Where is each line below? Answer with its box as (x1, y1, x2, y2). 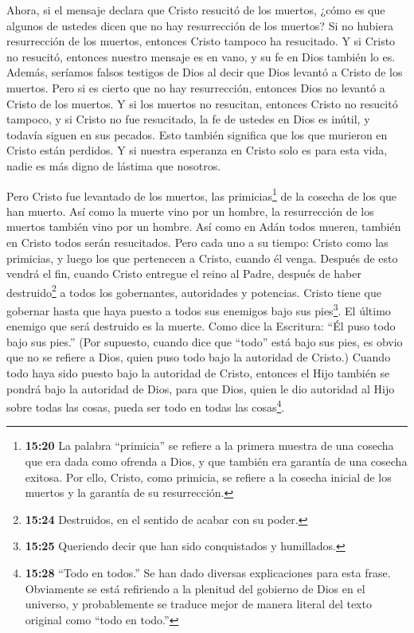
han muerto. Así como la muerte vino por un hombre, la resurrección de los (6, 202, 374, 219)
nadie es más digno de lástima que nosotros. (6, 157, 221, 174)
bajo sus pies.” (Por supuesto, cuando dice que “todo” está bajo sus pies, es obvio (6, 333, 403, 350)
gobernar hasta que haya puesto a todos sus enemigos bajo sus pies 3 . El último (6, 300, 391, 318)
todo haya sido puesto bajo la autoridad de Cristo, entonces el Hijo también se (6, 365, 390, 381)
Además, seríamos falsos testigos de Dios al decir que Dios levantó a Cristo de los (6, 64, 403, 80)
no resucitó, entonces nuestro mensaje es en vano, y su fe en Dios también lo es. (6, 48, 396, 64)
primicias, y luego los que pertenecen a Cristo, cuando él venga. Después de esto (6, 249, 398, 266)
